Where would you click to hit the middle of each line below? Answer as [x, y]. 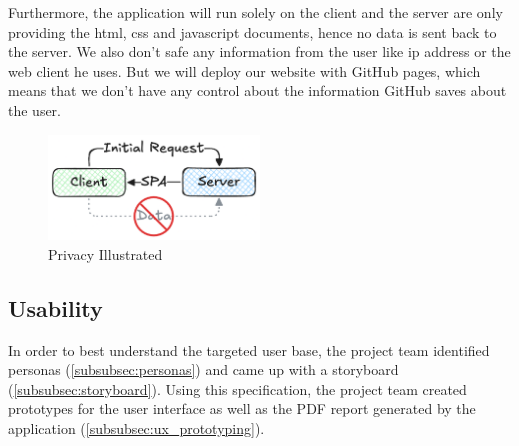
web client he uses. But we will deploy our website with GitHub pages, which [244, 70]
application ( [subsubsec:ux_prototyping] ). [136, 427]
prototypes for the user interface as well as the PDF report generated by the [242, 408]
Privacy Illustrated [105, 253]
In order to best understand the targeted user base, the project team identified [249, 349]
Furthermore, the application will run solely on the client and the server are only [255, 12]
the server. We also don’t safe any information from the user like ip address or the [259, 51]
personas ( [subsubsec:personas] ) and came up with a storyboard [203, 369]
